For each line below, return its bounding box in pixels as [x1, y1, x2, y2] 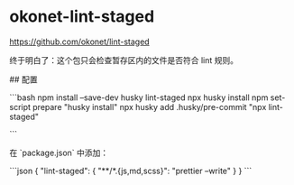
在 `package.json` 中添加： [9, 147, 109, 158]
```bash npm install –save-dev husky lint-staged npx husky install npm [9, 92, 269, 103]
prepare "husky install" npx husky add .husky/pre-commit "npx [32, 101, 267, 112]
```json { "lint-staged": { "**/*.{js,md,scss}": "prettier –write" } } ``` [9, 165, 253, 176]
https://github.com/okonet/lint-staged [9, 36, 151, 47]
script [9, 101, 32, 112]
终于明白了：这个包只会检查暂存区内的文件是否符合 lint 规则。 [9, 54, 239, 65]
